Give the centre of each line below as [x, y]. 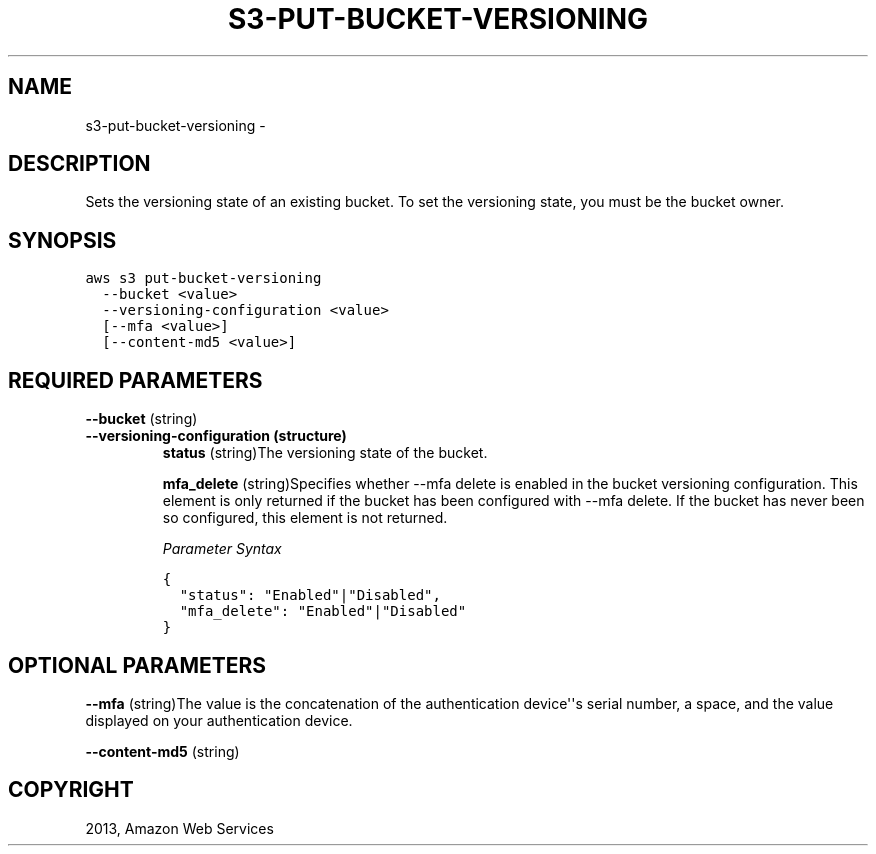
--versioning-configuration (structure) [216, 436]
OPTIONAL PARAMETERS [137, 665]
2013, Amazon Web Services [179, 828]
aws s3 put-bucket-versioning [203, 278]
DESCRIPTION [79, 164]
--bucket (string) [141, 419]
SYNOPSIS [62, 240]
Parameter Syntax [222, 549]
